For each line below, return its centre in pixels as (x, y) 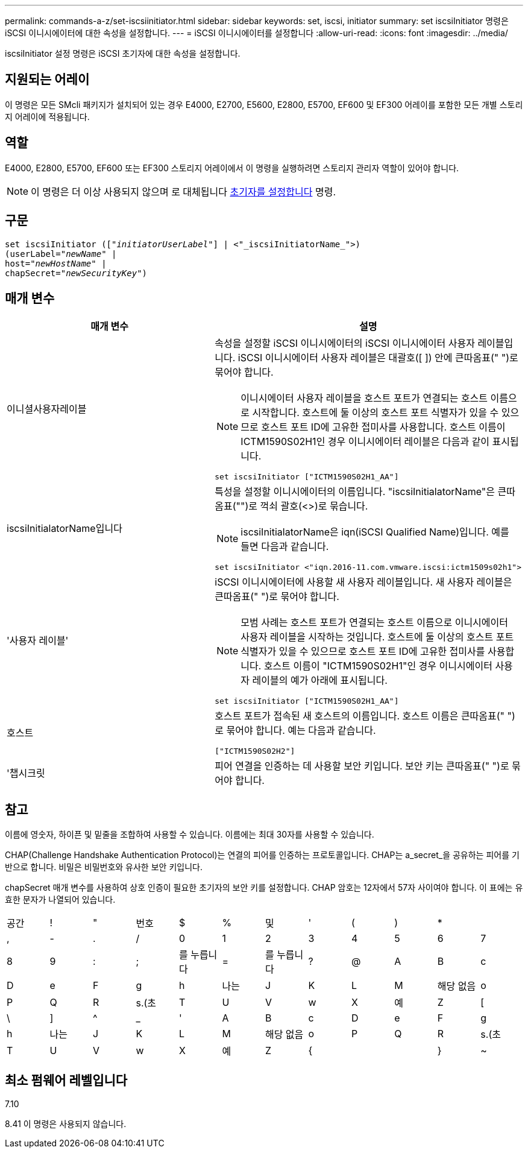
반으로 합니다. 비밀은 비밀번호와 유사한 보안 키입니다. (104, 867)
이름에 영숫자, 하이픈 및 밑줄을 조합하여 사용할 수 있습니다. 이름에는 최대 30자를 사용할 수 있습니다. (190, 835)
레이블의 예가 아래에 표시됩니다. (320, 681)
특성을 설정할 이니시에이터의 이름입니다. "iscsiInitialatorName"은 (355, 492)
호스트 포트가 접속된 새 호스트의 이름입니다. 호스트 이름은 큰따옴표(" (360, 716)
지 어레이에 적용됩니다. (47, 116)
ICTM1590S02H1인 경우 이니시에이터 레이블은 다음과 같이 (365, 442)
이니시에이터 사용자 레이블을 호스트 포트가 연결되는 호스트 (364, 398)
